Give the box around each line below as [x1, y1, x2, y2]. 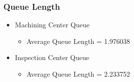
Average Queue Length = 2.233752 [26, 69, 130, 79]
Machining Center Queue [15, 20, 90, 30]
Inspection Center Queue [15, 52, 89, 62]
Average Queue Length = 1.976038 [26, 36, 130, 46]
